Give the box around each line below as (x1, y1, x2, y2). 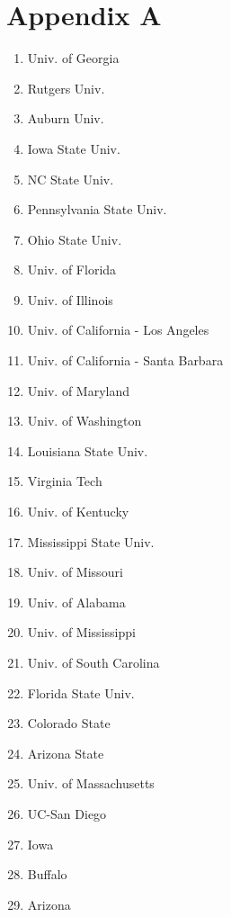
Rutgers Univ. (27, 78, 105, 97)
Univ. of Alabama (27, 592, 126, 611)
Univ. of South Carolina (27, 653, 160, 671)
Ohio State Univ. (27, 229, 122, 248)
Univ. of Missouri (27, 562, 123, 581)
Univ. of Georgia (27, 49, 120, 67)
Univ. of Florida (27, 260, 117, 279)
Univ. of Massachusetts (27, 774, 155, 793)
